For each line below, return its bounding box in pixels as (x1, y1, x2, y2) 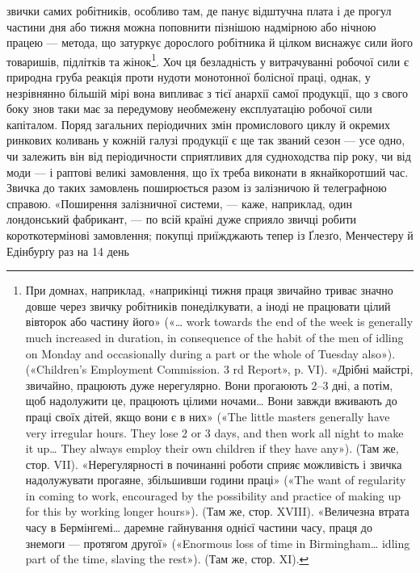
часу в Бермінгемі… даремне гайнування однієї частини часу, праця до (25, 519, 372, 536)
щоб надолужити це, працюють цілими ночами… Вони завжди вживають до (25, 392, 397, 409)
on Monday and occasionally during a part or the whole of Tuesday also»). (25, 345, 396, 362)
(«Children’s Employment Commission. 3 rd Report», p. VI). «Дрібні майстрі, (25, 361, 414, 378)
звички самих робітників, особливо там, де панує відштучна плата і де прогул (6, 2, 392, 19)
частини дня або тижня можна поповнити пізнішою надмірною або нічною (6, 18, 376, 35)
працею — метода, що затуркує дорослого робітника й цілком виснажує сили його (6, 34, 413, 51)
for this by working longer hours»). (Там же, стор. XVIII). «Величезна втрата (25, 503, 409, 520)
